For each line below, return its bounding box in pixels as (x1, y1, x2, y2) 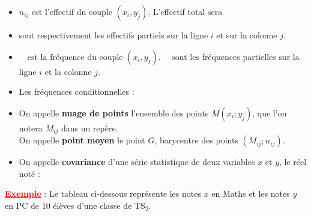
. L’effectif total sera (148, 5, 223, 17)
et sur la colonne (216, 29, 277, 41)
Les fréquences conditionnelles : (19, 85, 134, 98)
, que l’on (252, 106, 287, 119)
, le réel (279, 155, 307, 168)
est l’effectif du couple (32, 5, 112, 17)
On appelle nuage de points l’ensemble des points (19, 106, 209, 119)
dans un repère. (61, 121, 118, 134)
